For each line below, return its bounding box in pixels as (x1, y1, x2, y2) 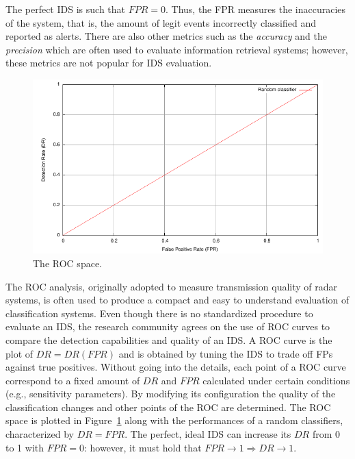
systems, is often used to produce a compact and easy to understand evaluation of (5, 293, 350, 307)
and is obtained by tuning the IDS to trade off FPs (118, 346, 333, 360)
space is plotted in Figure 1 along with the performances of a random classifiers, (5, 413, 343, 427)
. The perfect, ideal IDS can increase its (124, 427, 291, 441)
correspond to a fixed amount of (5, 373, 140, 387)
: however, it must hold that (83, 440, 202, 454)
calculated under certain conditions (202, 373, 350, 387)
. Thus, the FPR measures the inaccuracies (165, 2, 346, 16)
